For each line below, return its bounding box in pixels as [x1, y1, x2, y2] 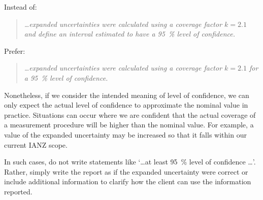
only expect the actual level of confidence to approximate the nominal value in [4, 99, 248, 110]
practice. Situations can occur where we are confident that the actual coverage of [4, 109, 256, 120]
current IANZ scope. [4, 139, 68, 150]
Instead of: [4, 2, 37, 12]
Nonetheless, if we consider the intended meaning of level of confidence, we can [4, 89, 249, 100]
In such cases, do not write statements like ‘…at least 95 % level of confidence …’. [4, 156, 256, 167]
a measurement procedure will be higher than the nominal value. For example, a [4, 119, 254, 130]
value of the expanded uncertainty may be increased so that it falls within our [4, 129, 247, 140]
